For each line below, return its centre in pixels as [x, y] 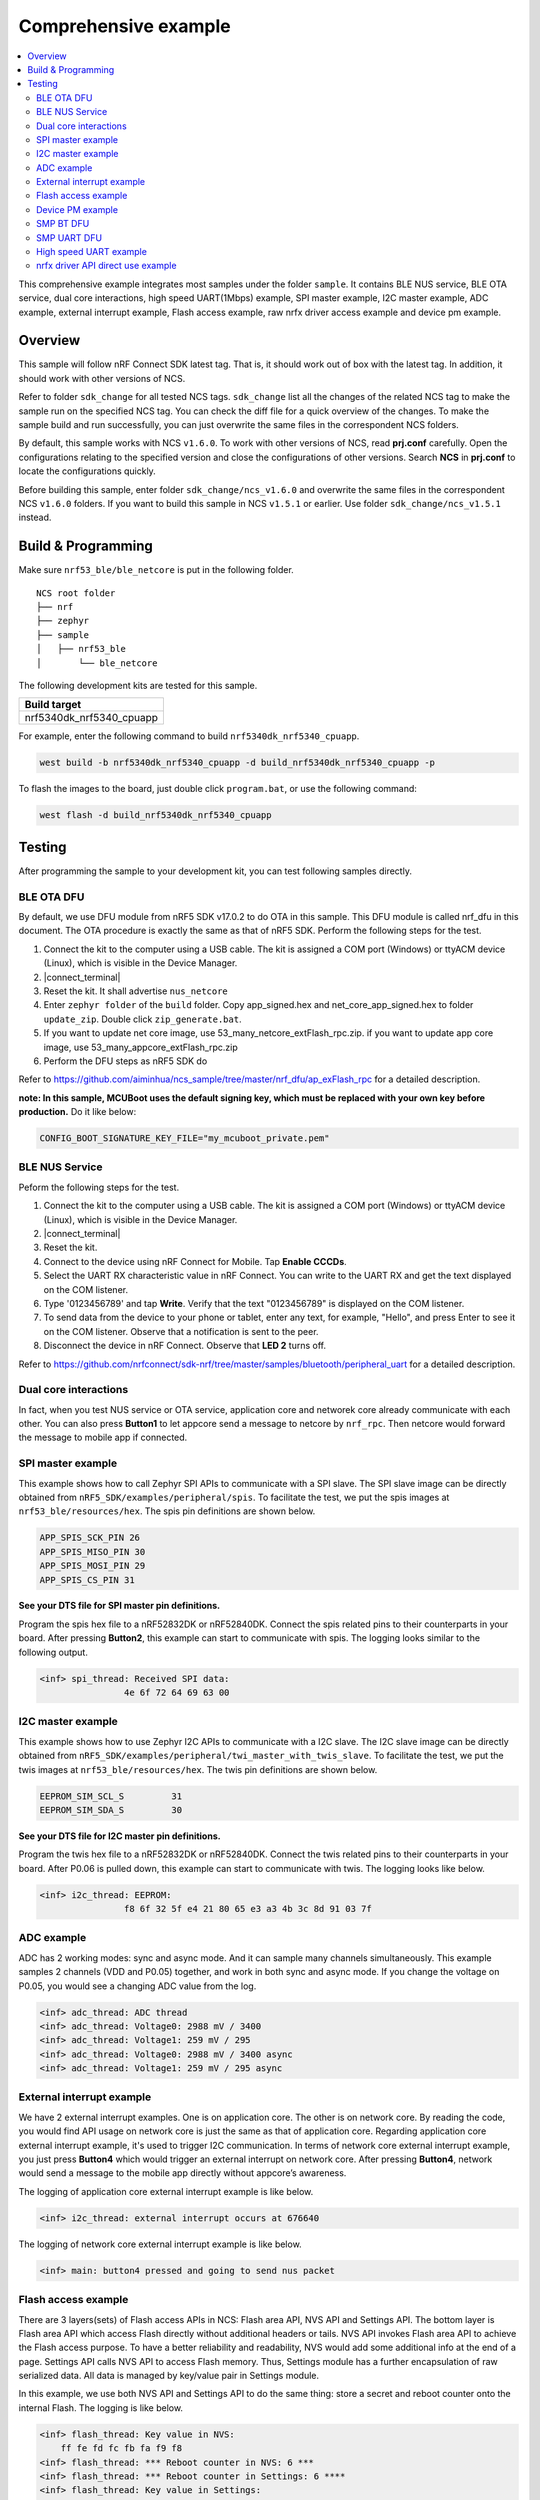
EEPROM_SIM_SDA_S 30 [111, 1809]
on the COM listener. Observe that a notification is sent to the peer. [181, 1331]
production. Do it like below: [77, 1112]
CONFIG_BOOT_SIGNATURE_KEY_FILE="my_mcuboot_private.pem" [184, 1138]
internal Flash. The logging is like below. [101, 2407]
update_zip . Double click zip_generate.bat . [142, 1019]
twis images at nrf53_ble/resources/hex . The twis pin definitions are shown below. [198, 1769]
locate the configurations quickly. [87, 471]
